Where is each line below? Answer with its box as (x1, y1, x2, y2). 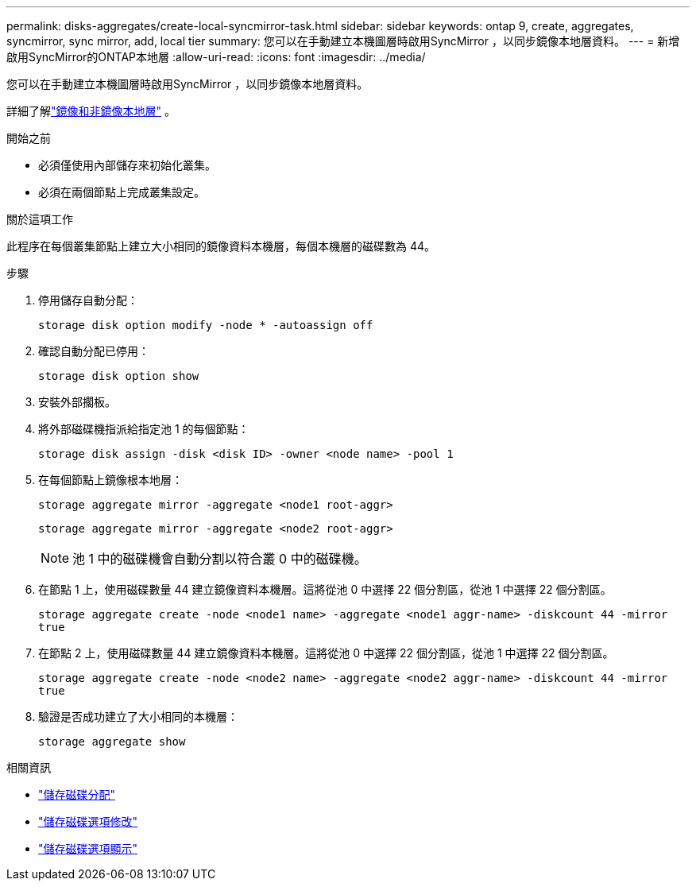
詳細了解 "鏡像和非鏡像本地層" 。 (6, 104, 176, 118)
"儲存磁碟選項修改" (38, 815, 138, 828)
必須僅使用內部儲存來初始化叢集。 (38, 158, 216, 172)
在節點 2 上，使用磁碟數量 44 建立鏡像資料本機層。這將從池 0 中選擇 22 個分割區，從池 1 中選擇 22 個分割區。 (38, 646, 614, 660)
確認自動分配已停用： (38, 344, 149, 358)
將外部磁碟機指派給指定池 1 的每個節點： (38, 422, 249, 436)
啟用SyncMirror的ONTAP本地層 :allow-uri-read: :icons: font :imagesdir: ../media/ (6, 50, 426, 64)
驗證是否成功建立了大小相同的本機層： (38, 710, 238, 723)
